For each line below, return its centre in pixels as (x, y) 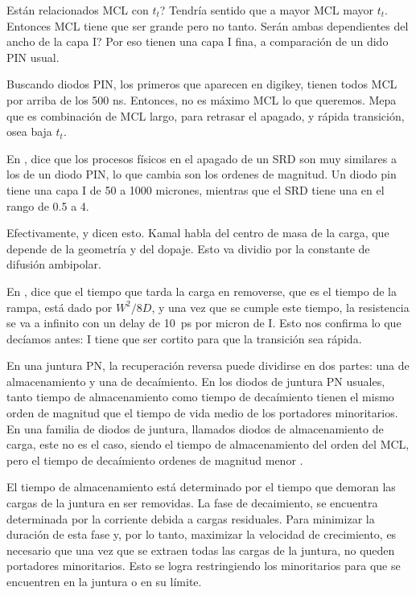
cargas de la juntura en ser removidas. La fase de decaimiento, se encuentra (192, 503)
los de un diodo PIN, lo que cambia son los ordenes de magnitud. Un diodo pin (202, 174)
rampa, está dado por (60, 307)
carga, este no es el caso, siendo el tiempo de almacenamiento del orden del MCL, (208, 444)
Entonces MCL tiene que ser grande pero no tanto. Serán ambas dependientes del (208, 25)
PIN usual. (33, 57)
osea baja (29, 131)
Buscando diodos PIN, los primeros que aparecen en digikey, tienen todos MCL (202, 84)
